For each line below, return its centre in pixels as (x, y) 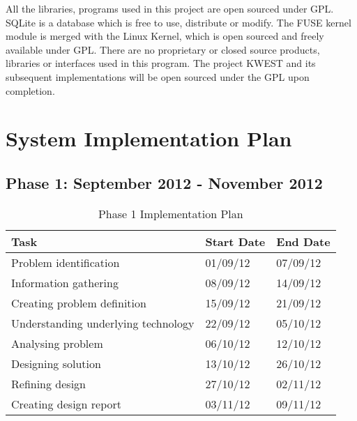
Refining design (48, 383)
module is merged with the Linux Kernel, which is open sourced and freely (165, 36)
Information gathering (65, 282)
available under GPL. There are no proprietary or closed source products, (163, 49)
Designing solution (56, 363)
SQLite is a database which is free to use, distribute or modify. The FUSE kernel (178, 22)
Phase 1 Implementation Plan (170, 213)
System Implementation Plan (149, 138)
